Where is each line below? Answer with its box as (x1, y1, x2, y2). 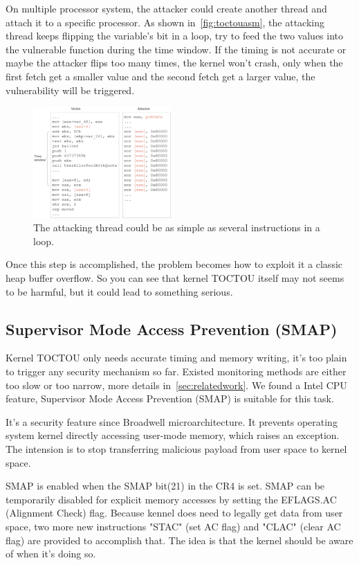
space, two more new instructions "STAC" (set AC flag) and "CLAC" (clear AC (6, 519, 341, 533)
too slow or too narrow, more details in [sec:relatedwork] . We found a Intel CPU (6, 377, 347, 392)
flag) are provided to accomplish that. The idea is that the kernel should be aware (6, 532, 353, 547)
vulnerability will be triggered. (6, 82, 135, 97)
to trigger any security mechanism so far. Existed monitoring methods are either (6, 364, 347, 379)
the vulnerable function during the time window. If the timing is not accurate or (6, 42, 347, 56)
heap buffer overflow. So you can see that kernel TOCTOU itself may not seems (6, 271, 344, 285)
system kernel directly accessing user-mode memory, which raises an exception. (6, 428, 340, 442)
